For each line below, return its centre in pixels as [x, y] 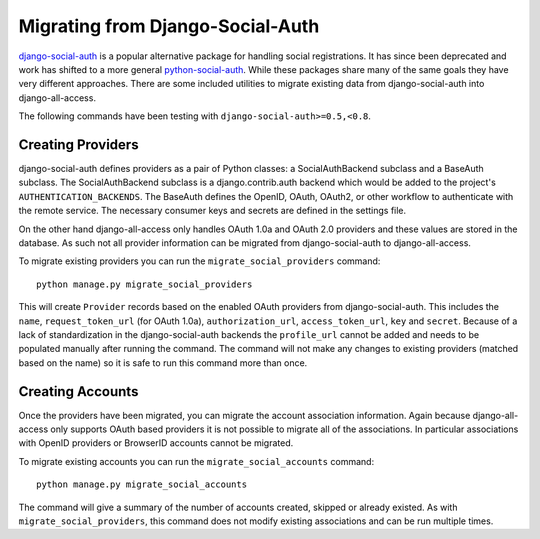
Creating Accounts [78, 391]
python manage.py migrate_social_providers [144, 284]
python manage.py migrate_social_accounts [142, 484]
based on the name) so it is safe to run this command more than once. [163, 362]
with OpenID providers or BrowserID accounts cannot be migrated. [156, 443]
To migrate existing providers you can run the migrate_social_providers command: [199, 261]
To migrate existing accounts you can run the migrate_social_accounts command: [196, 461]
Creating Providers [78, 144]
